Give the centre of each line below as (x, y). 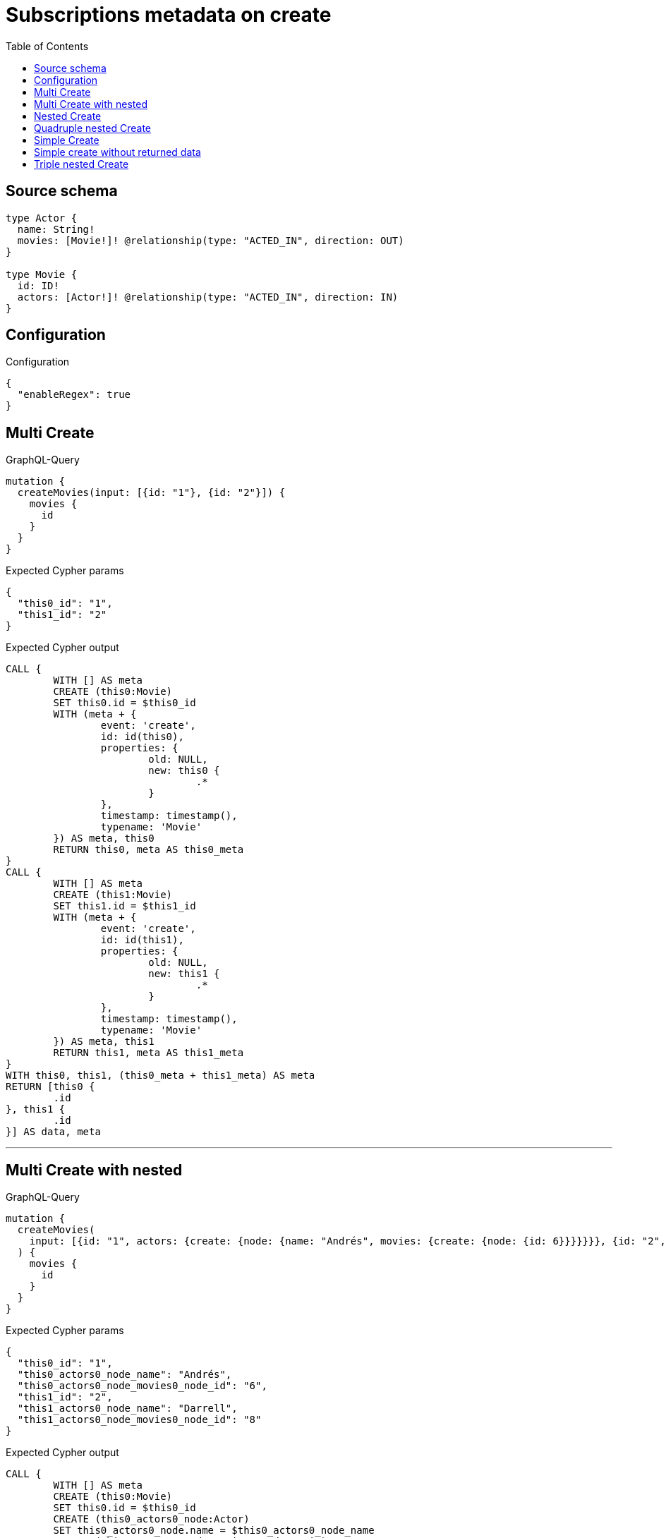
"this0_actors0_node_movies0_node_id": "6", (142, 1386)
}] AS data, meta (53, 1132)
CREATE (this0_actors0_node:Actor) (151, 1519)
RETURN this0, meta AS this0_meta (149, 850)
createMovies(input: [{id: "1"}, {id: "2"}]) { (151, 493)
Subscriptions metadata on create (169, 15)
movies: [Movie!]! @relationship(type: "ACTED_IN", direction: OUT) (211, 240)
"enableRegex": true (74, 395)
